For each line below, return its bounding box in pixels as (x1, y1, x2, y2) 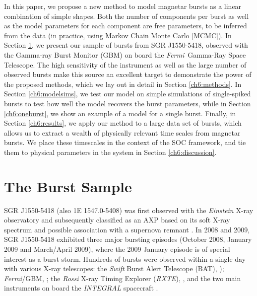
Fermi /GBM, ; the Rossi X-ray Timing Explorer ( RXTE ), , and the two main (4, 273, 241, 283)
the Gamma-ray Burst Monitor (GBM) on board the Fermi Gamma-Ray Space (4, 49, 246, 60)
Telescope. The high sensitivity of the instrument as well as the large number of (4, 59, 247, 70)
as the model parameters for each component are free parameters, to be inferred (4, 20, 247, 31)
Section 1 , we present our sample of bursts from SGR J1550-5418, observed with (4, 40, 248, 50)
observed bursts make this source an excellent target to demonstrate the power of (4, 69, 252, 79)
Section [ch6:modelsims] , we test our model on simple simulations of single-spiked (4, 88, 251, 99)
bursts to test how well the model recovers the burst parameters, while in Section (4, 98, 251, 108)
